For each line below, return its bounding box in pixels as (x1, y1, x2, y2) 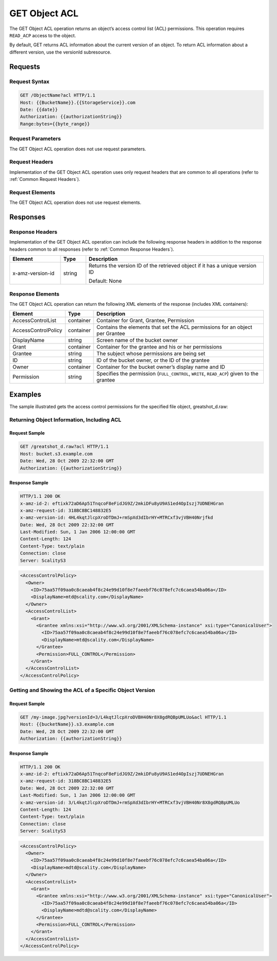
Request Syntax (9, 78, 50, 85)
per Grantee (96, 330, 126, 337)
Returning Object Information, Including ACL (9, 416, 121, 423)
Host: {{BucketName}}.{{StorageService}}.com (20, 99, 136, 105)
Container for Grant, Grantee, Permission (96, 317, 195, 324)
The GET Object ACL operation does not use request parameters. (9, 146, 146, 152)
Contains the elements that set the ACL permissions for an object (96, 324, 253, 331)
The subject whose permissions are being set (96, 350, 206, 357)
